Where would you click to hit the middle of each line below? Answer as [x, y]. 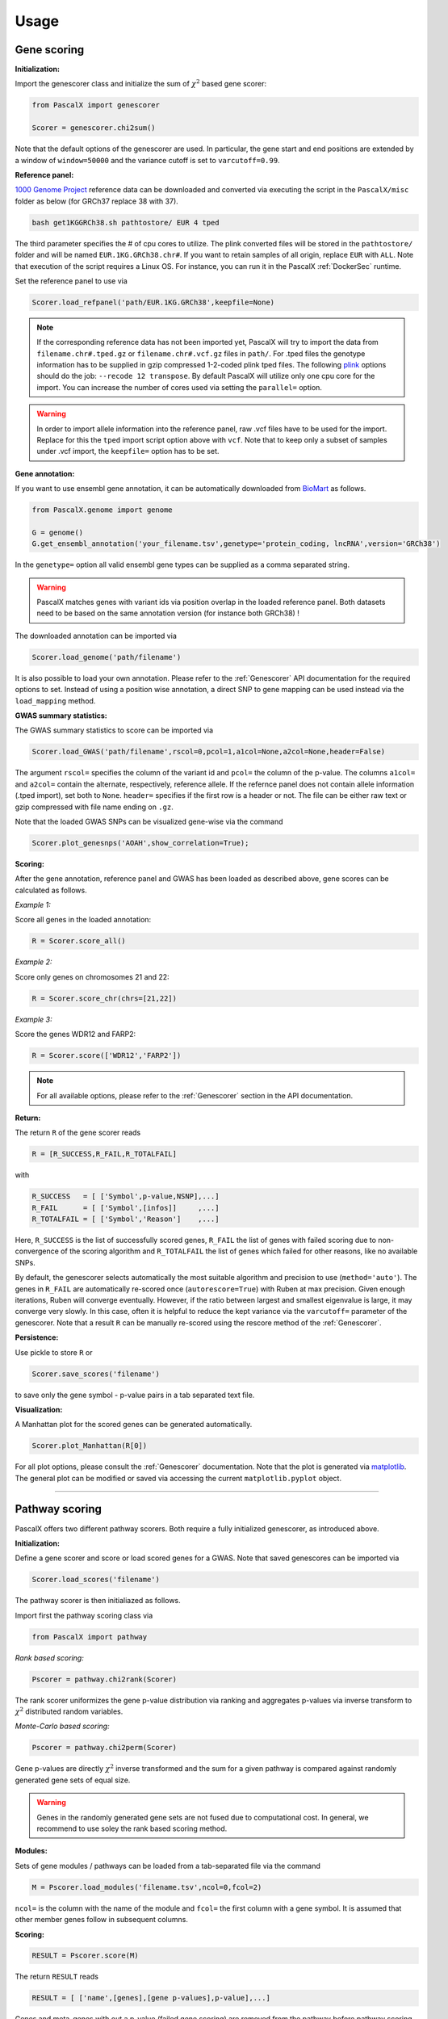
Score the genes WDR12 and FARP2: [75, 1035]
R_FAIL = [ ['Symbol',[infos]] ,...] [126, 1208]
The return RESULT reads [57, 1977]
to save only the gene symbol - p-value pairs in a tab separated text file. [135, 1395]
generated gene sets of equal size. [73, 1780]
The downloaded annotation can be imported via [96, 636]
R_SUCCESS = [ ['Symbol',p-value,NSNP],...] [126, 1196]
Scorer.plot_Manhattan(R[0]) [90, 1446]
